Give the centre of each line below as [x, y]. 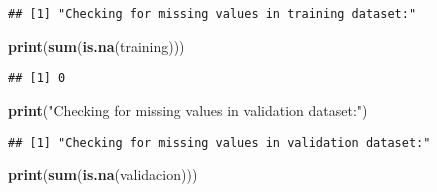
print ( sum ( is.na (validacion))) [103, 174]
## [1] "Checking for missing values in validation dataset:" [219, 142]
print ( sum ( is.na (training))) [96, 45]
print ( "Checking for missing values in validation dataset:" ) [188, 109]
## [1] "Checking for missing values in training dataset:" [212, 14]
